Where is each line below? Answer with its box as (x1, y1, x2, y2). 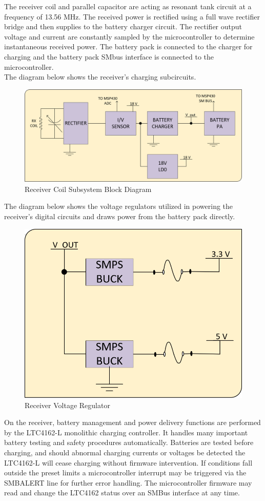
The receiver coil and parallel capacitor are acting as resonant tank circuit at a (4, 1, 252, 11)
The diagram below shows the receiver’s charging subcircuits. (4, 71, 196, 82)
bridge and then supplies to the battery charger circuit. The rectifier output (4, 21, 242, 32)
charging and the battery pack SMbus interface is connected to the (4, 51, 214, 62)
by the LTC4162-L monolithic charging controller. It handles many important (4, 427, 248, 437)
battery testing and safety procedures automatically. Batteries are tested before (4, 437, 254, 448)
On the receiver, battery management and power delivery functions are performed (4, 417, 261, 428)
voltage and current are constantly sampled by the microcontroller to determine (4, 31, 255, 42)
